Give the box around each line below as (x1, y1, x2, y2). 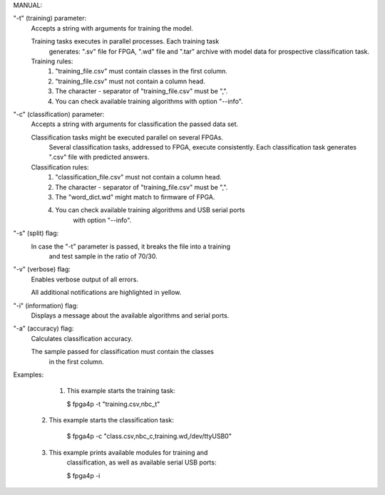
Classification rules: (31, 162, 89, 171)
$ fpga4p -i (66, 471, 101, 480)
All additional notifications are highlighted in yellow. (31, 288, 182, 297)
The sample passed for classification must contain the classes (31, 348, 214, 356)
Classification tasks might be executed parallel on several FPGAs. (31, 132, 224, 142)
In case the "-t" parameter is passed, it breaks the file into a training (31, 242, 231, 251)
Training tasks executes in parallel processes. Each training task (31, 37, 220, 46)
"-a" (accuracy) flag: (13, 324, 74, 333)
